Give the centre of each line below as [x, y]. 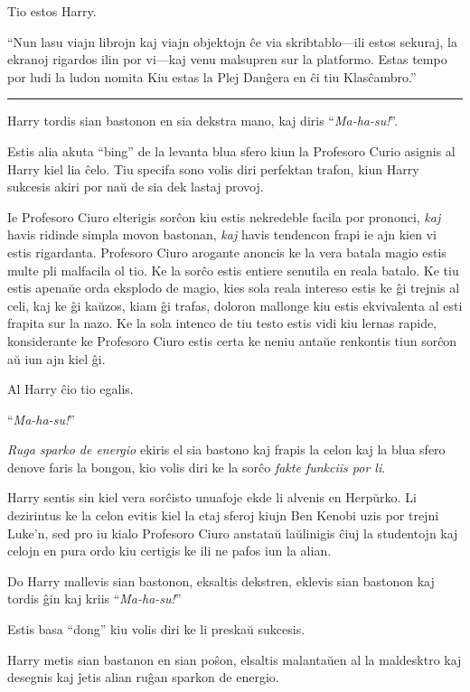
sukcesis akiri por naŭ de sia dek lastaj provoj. [136, 187]
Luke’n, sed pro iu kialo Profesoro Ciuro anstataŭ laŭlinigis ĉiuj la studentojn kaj [233, 533]
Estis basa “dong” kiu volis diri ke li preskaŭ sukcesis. [156, 629]
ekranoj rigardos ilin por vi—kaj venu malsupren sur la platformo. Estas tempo [227, 59]
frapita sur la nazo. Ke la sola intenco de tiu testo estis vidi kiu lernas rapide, [222, 323]
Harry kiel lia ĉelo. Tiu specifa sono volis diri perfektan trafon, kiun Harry [213, 168]
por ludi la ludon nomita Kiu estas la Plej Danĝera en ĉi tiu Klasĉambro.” [212, 76]
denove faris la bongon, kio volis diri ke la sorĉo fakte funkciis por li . [197, 467]
